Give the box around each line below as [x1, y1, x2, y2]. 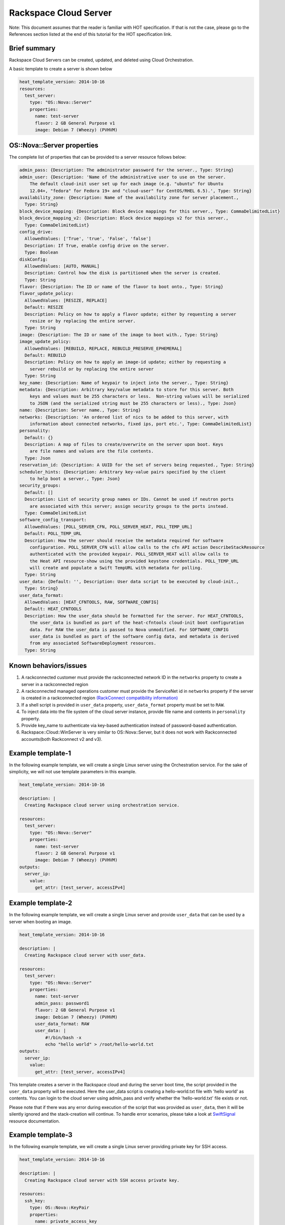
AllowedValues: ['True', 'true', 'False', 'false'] [24, 236, 151, 242]
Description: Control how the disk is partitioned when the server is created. [24, 270, 221, 276]
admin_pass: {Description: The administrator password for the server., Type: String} [19, 167, 234, 173]
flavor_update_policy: [19, 291, 74, 296]
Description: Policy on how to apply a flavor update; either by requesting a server [24, 311, 237, 317]
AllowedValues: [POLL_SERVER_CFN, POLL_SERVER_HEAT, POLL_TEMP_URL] [24, 524, 193, 529]
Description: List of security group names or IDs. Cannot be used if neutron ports [24, 496, 234, 502]
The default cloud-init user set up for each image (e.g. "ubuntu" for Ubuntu [29, 181, 224, 187]
